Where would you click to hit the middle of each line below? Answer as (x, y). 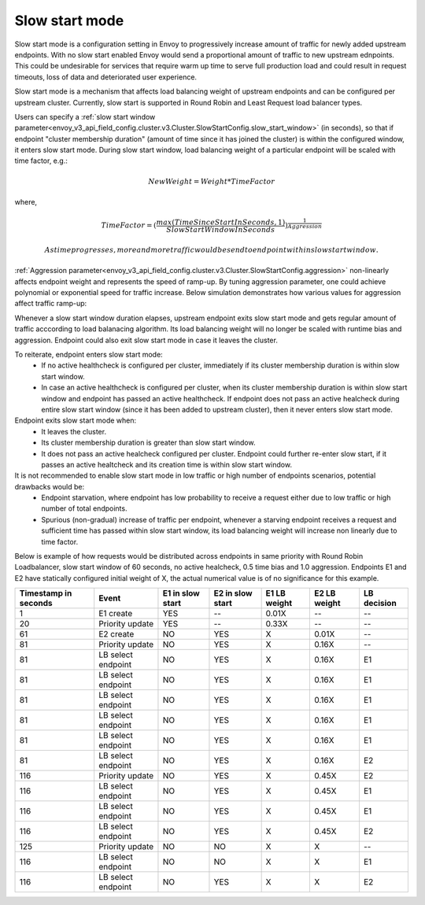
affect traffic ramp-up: (51, 304)
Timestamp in (46, 593)
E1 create (116, 614)
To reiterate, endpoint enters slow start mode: (89, 355)
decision (380, 604)
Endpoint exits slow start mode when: (76, 420)
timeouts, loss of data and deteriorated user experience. (105, 77)
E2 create (116, 634)
